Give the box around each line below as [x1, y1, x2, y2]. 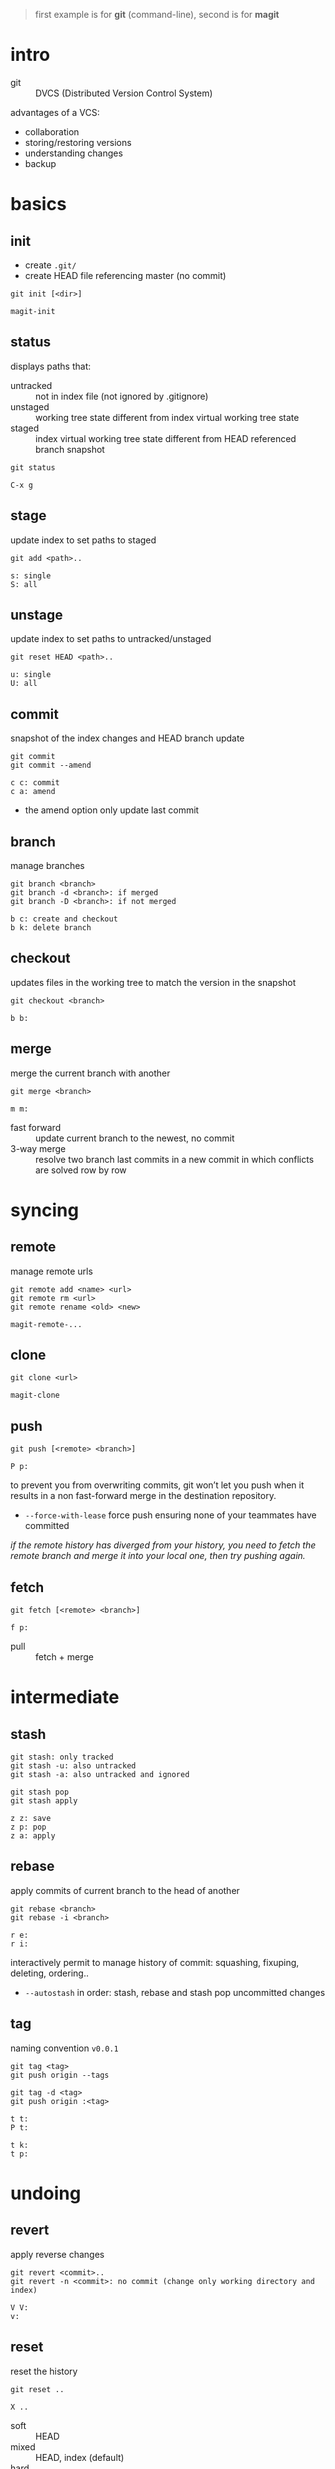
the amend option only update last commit [24, 804, 200, 816]
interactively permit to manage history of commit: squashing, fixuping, [10, 1956, 300, 1968]
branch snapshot [35, 443, 105, 455]
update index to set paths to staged [10, 534, 157, 546]
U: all [10, 679, 38, 689]
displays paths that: [10, 360, 92, 372]
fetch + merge [35, 1651, 95, 1663]
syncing [10, 1199, 80, 1221]
